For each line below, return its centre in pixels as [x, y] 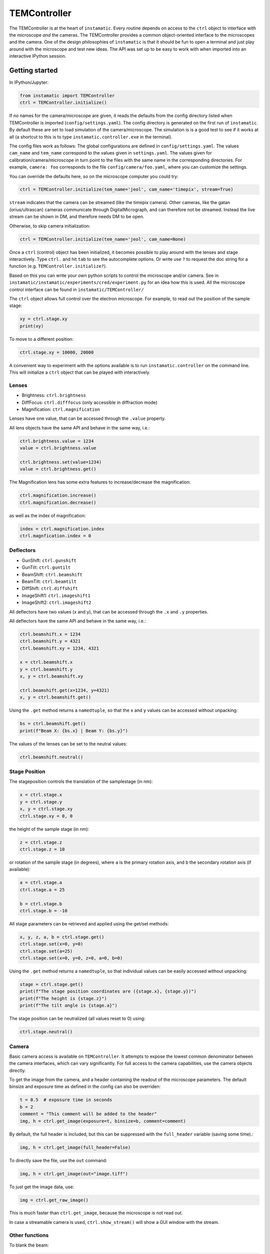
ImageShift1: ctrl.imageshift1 [56, 595]
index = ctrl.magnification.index [62, 529]
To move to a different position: [41, 339]
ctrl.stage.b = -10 [43, 911]
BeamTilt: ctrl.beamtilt [49, 581]
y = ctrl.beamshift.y [46, 669]
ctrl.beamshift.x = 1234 [50, 634]
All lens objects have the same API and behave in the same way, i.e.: [79, 428]
